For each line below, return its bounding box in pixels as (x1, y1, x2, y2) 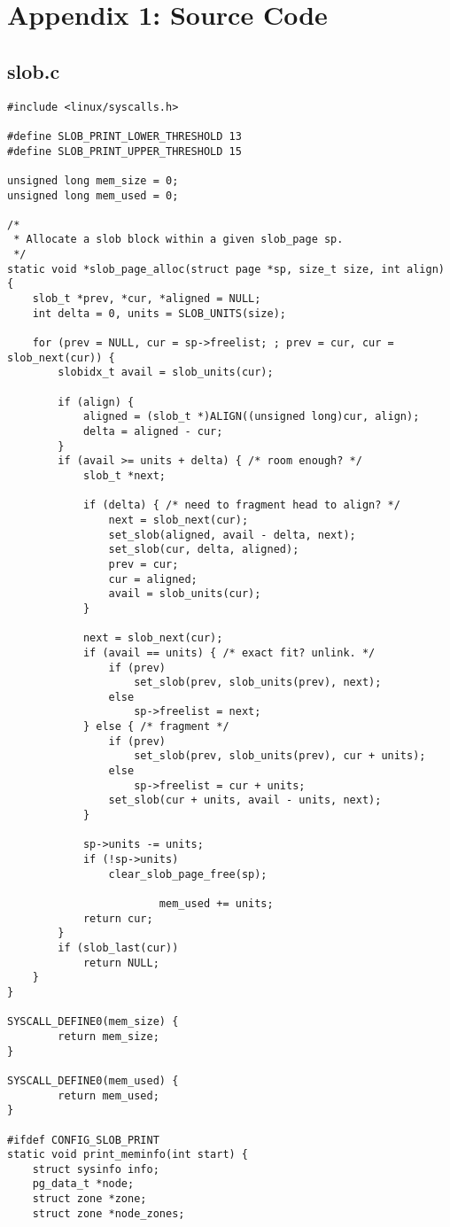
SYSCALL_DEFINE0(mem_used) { (7, 1074, 179, 1087)
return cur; (82, 912, 153, 925)
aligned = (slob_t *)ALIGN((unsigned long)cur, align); (82, 410, 420, 423)
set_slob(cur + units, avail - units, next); (108, 794, 382, 807)
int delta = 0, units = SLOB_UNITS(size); (32, 307, 286, 320)
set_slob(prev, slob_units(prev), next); (134, 676, 382, 689)
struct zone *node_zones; (32, 1207, 185, 1220)
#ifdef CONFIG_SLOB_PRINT (7, 1133, 159, 1146)
